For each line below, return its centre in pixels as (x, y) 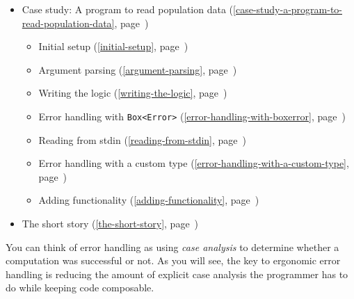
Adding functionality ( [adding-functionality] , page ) (149, 200)
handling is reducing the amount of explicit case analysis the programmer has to (177, 274)
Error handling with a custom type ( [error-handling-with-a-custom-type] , (194, 163)
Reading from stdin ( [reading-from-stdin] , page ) (143, 139)
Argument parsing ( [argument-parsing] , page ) (138, 69)
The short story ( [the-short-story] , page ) (110, 223)
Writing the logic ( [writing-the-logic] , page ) (133, 93)
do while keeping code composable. (80, 288)
